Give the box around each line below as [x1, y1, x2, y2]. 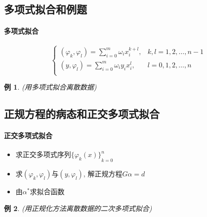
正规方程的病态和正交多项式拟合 [4, 106, 160, 121]
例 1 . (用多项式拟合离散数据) [4, 82, 97, 92]
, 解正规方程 [83, 168, 123, 178]
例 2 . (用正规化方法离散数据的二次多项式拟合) [4, 203, 152, 213]
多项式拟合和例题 [4, 1, 87, 17]
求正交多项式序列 [15, 149, 71, 160]
